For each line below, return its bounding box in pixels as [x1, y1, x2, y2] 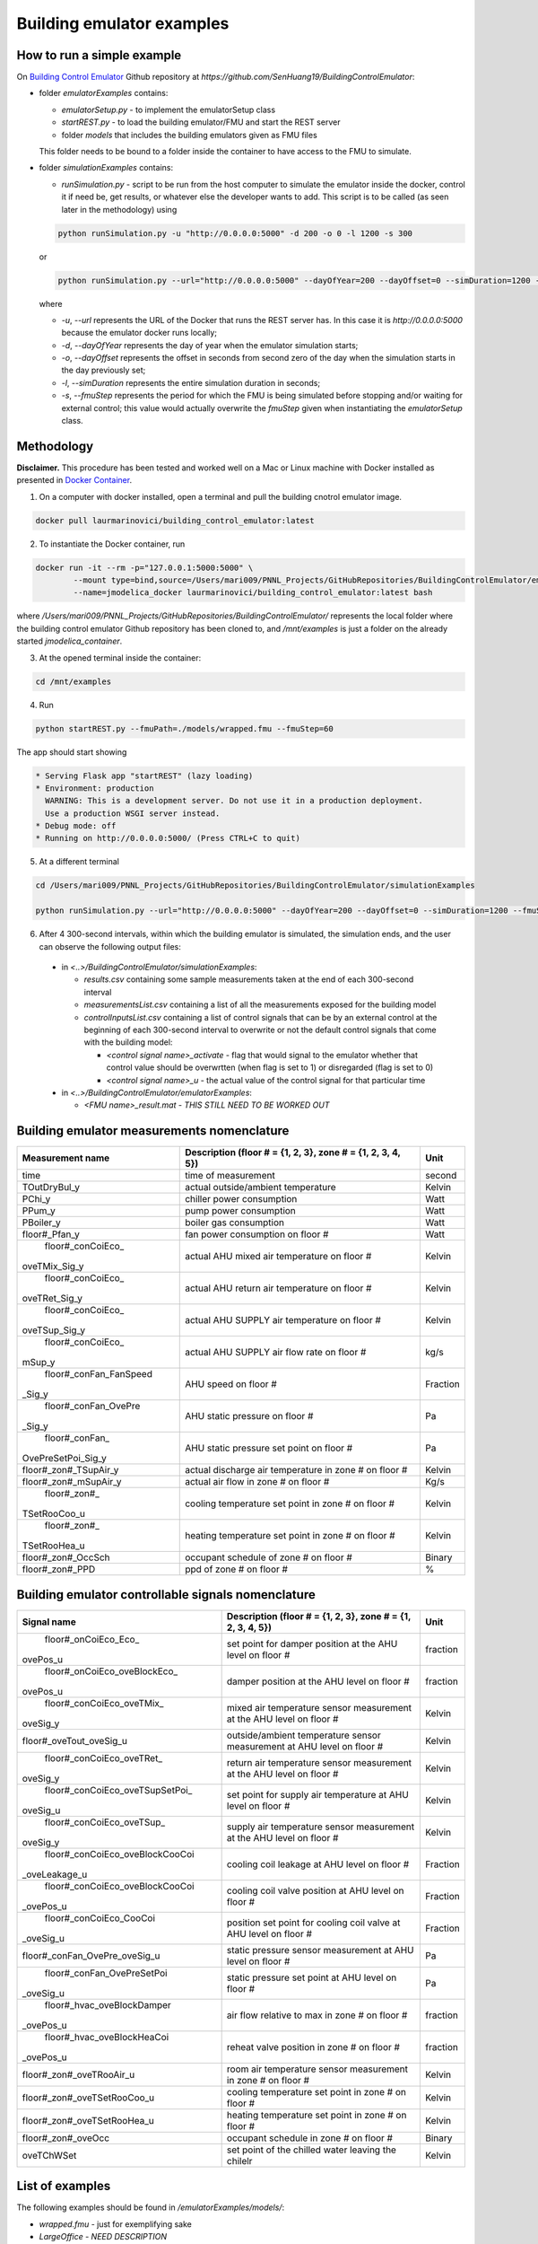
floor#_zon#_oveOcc [22, 2132, 110, 2144]
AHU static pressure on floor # [185, 1410, 314, 1423]
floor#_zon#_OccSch [22, 1551, 110, 1564]
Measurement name [22, 1152, 110, 1164]
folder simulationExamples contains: [39, 162, 174, 173]
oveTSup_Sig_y [22, 1324, 85, 1337]
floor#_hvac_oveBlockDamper [44, 1998, 172, 2011]
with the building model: [83, 1037, 173, 1047]
